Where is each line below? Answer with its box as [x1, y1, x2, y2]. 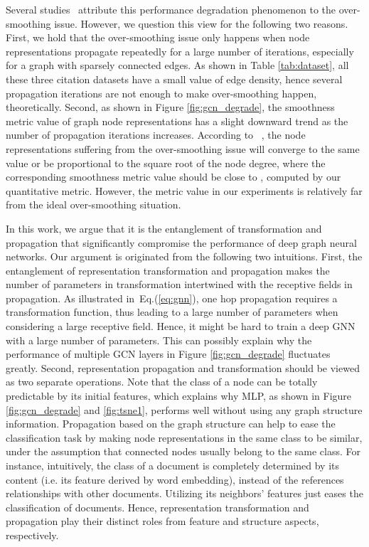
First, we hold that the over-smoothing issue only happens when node [6, 30, 310, 45]
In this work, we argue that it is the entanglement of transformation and [6, 221, 322, 235]
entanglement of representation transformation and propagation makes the [6, 262, 330, 277]
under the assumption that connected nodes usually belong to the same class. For [6, 444, 360, 459]
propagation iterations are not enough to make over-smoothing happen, [6, 85, 317, 100]
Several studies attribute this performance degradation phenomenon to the [6, 2, 336, 16]
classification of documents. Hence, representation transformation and [6, 499, 309, 514]
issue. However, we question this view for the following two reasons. [54, 16, 348, 31]
